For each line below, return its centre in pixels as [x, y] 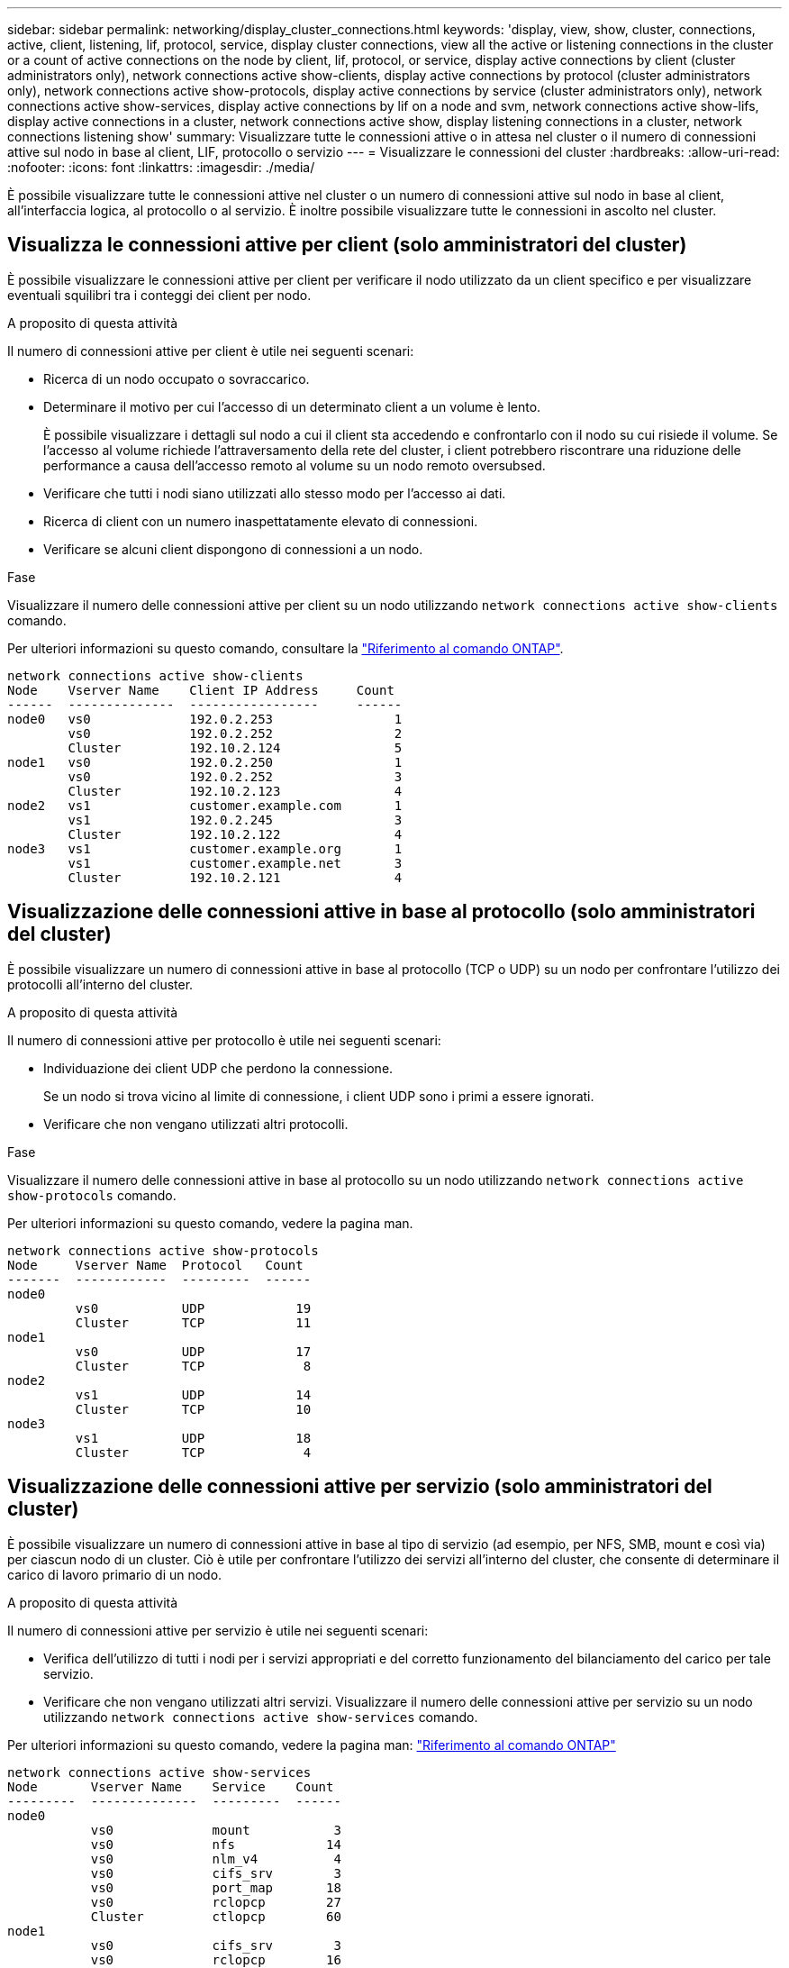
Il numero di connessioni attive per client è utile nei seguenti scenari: [211, 351]
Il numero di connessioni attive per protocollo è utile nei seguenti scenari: [224, 1040]
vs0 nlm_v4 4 [216, 1859]
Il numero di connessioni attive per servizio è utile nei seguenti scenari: [218, 1630]
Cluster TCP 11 [193, 1322]
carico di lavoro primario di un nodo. [115, 1574]
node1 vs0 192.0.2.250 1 [205, 762]
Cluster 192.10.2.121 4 [235, 877]
